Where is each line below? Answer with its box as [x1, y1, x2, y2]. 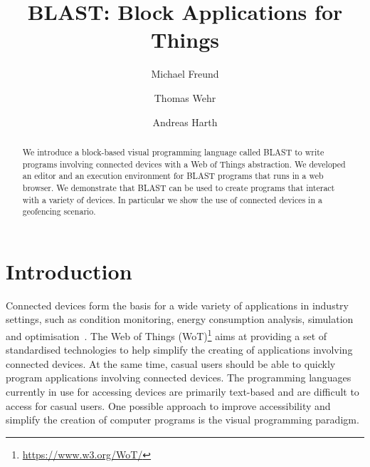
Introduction [6, 256, 132, 285]
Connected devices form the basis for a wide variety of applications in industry [6, 297, 349, 312]
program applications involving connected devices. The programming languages [6, 370, 351, 385]
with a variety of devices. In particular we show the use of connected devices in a [22, 193, 322, 205]
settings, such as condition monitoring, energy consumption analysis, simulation [6, 312, 354, 327]
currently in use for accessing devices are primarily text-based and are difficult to [6, 384, 359, 399]
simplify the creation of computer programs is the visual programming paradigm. [6, 412, 359, 427]
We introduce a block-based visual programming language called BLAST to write [22, 145, 324, 158]
